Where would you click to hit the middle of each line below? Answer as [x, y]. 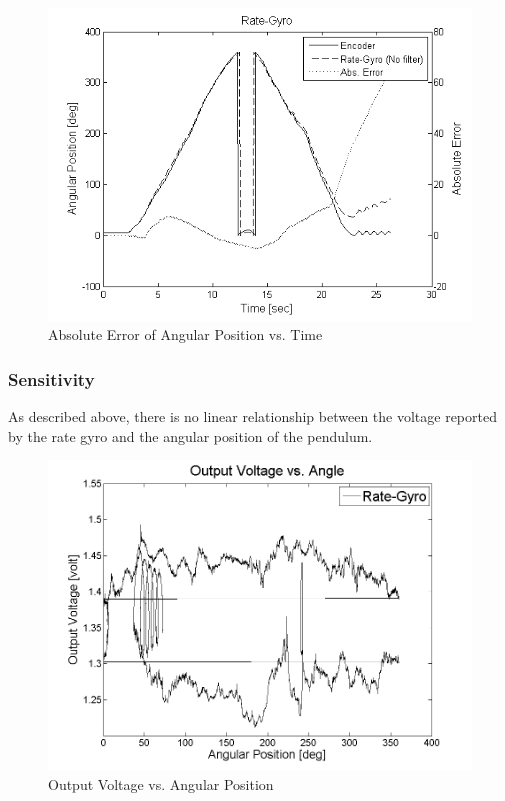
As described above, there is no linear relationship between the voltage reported [252, 416]
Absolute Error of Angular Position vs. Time [185, 334]
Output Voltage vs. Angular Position [161, 784]
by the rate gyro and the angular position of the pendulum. [190, 435]
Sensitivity [51, 378]
